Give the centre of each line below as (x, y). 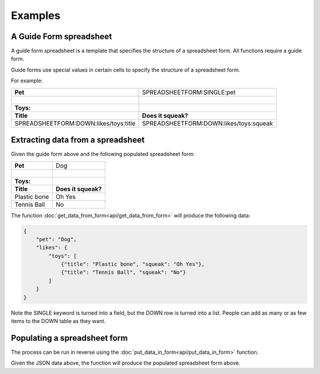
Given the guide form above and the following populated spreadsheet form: (103, 154)
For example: (27, 81)
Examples (36, 15)
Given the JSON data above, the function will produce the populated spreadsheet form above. (126, 363)
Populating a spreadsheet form (69, 338)
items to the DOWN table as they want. (58, 321)
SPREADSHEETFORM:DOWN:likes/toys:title (75, 123)
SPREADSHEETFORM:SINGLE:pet (189, 92)
